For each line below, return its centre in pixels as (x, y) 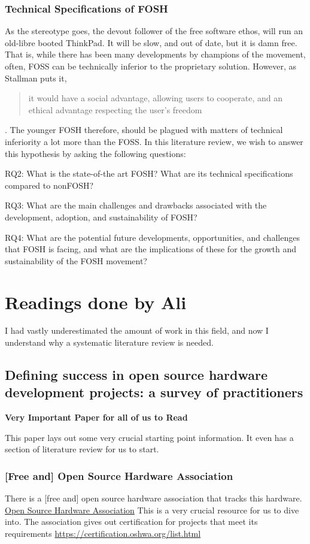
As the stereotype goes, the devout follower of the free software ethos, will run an (154, 31)
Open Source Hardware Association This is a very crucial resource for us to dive (152, 510)
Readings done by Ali (96, 302)
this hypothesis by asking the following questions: (95, 153)
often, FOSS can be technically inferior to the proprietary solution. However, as (151, 66)
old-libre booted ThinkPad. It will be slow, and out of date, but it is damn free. (151, 42)
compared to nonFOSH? (49, 185)
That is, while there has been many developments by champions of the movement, (155, 54)
